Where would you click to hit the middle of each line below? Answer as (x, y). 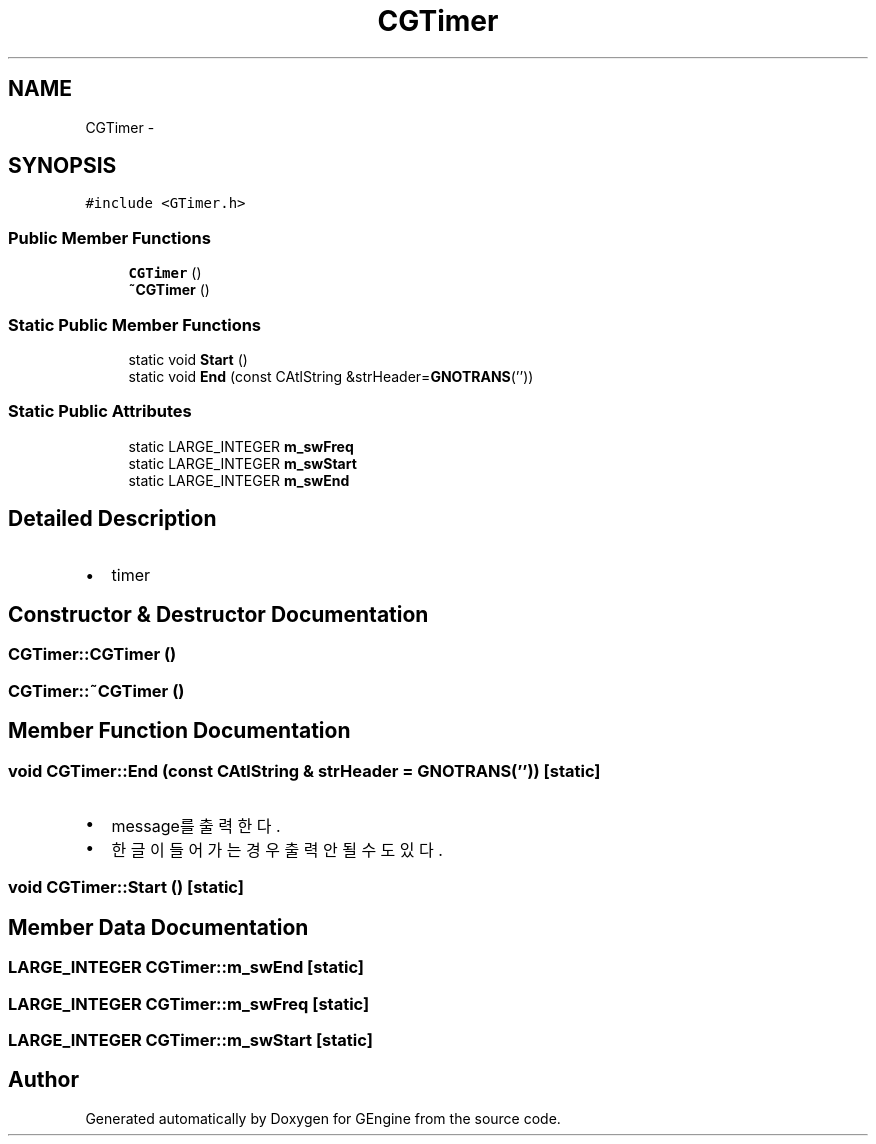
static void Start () (188, 359)
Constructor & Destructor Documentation (218, 614)
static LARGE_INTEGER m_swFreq (241, 446)
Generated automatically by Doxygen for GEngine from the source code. (323, 1118)
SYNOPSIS (62, 166)
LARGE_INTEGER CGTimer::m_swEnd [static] (186, 967)
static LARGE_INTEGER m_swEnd (239, 480)
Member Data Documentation (158, 927)
